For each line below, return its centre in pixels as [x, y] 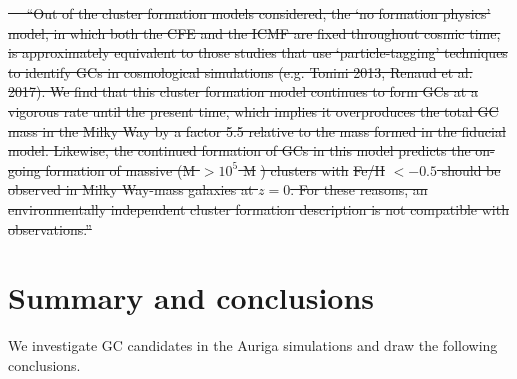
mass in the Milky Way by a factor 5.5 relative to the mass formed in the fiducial [257, 130]
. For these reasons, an [359, 189]
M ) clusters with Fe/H [313, 169]
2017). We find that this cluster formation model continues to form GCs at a [243, 91]
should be [471, 169]
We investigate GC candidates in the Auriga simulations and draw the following [253, 345]
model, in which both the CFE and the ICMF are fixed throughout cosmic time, [254, 32]
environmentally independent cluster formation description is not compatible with [258, 208]
